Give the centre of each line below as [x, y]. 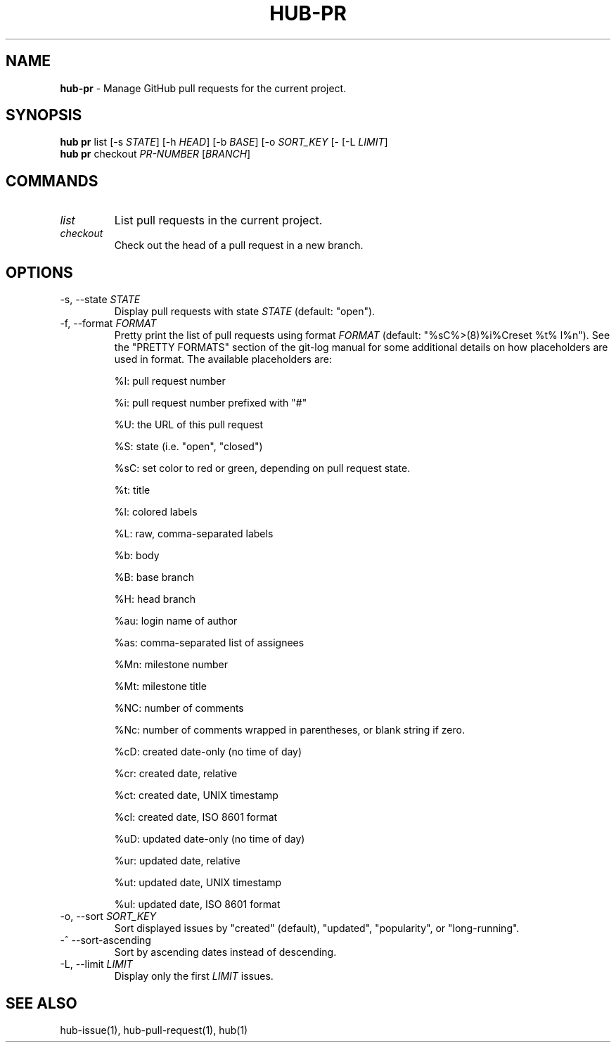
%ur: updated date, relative [177, 861]
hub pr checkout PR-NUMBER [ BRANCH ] [155, 154]
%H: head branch [155, 599]
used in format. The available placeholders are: [223, 359]
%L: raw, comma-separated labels [194, 534]
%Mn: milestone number [171, 665]
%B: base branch [154, 577]
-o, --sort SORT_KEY [108, 916]
